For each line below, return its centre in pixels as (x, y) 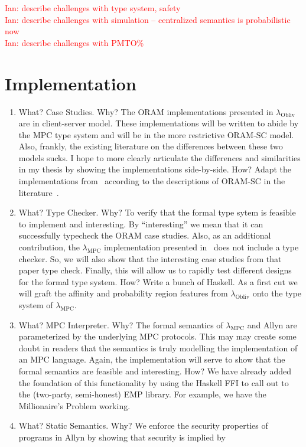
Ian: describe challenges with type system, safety (93, 8)
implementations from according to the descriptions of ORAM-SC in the (152, 181)
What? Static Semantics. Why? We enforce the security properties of (143, 425)
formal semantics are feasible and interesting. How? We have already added (155, 371)
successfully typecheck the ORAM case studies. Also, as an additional (145, 235)
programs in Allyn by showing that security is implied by (122, 437)
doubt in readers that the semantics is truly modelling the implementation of (158, 348)
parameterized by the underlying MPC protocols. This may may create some (157, 336)
